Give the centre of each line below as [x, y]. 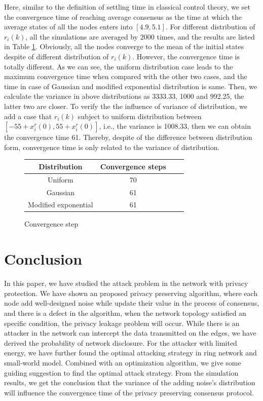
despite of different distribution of [57, 56]
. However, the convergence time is [186, 56]
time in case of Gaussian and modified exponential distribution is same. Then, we [131, 86]
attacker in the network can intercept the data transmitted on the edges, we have [130, 333]
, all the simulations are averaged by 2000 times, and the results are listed [140, 36]
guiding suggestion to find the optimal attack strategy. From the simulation [121, 372]
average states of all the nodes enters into [68, 27]
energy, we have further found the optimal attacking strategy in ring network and [130, 353]
